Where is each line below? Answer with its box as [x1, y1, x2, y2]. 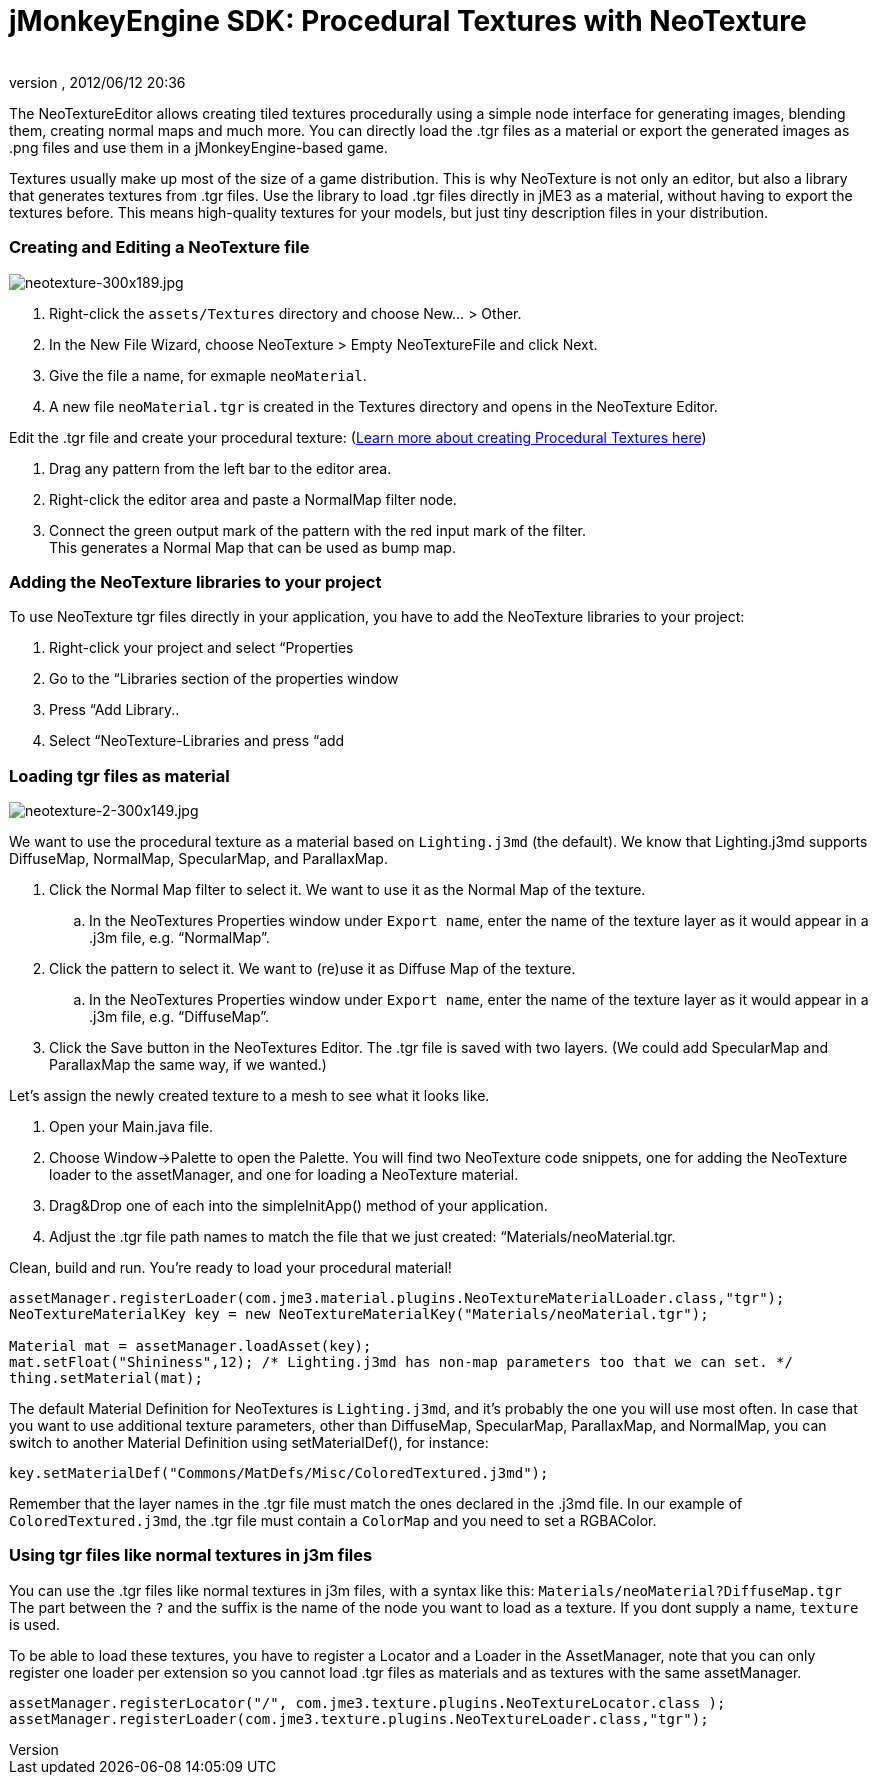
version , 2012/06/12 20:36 [9, 73, 186, 91]
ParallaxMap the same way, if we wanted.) [49, 1056, 327, 1073]
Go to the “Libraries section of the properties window [49, 670, 399, 688]
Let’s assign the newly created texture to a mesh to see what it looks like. [9, 1087, 490, 1104]
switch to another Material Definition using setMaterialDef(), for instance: [9, 1434, 489, 1451]
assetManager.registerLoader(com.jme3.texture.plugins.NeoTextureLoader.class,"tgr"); [9, 1710, 709, 1727]
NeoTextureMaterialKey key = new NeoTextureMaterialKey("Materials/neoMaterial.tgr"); [9, 1306, 709, 1322]
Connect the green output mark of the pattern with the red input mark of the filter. [49, 521, 586, 539]
